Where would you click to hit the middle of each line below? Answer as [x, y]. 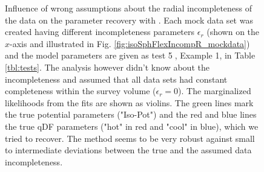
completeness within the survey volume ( [81, 91]
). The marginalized [215, 91]
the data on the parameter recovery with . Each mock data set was [129, 20]
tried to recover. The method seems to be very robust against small [130, 138]
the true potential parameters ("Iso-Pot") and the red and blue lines [131, 114]
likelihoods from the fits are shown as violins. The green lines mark [129, 102]
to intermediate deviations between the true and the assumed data [128, 150]
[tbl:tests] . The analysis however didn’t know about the [107, 67]
